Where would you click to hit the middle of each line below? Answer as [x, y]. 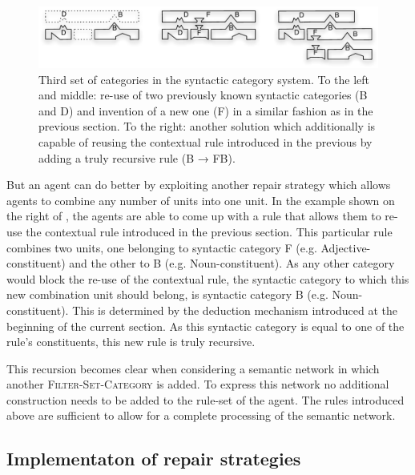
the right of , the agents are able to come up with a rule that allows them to [194, 216]
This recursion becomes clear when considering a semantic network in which [193, 368]
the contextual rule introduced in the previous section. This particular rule [209, 231]
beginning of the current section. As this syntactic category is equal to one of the [205, 326]
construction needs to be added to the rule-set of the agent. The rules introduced [205, 399]
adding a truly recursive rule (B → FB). [137, 157]
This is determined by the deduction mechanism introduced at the [235, 310]
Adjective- [346, 247]
